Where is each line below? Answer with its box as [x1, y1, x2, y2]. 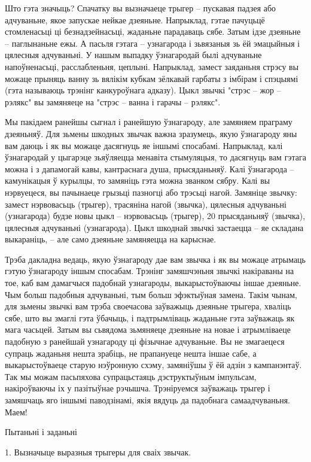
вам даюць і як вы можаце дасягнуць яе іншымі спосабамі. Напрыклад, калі [5, 139, 283, 151]
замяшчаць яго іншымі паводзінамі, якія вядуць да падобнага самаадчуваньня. [5, 394, 290, 406]
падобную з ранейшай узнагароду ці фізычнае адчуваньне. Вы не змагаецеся [5, 335, 285, 348]
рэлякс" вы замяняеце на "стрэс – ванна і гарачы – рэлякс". [5, 95, 221, 108]
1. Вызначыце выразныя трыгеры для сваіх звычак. [5, 445, 191, 458]
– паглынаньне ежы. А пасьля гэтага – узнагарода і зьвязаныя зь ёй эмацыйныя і [5, 37, 300, 49]
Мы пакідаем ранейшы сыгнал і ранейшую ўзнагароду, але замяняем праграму [5, 115, 292, 128]
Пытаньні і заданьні [5, 425, 77, 438]
